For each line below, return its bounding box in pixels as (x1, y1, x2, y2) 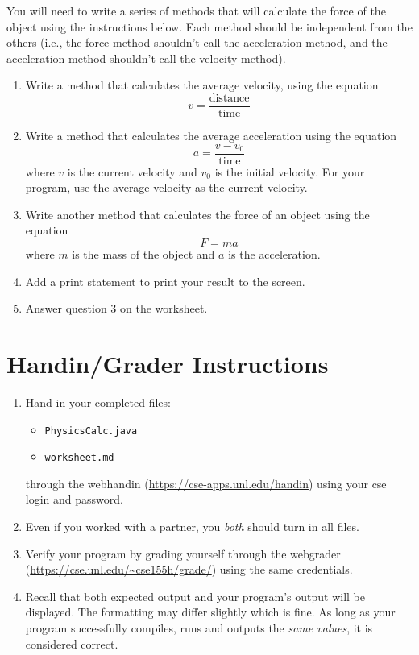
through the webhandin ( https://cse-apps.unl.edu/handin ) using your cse (25, 475, 387, 491)
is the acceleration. (228, 246, 321, 263)
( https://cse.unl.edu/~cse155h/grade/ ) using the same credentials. (25, 561, 353, 578)
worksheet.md (44, 452, 114, 464)
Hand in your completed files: (25, 393, 171, 410)
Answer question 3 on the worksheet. (25, 300, 208, 317)
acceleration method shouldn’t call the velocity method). (6, 49, 286, 66)
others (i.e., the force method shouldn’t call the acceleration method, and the (6, 34, 388, 51)
